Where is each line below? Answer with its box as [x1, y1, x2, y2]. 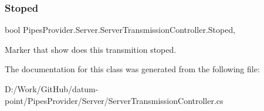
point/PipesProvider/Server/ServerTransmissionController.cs [5, 94, 224, 106]
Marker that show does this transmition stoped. [5, 43, 177, 55]
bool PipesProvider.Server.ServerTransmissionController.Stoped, [5, 23, 236, 36]
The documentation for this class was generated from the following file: [5, 63, 260, 75]
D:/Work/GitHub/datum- [5, 83, 99, 95]
